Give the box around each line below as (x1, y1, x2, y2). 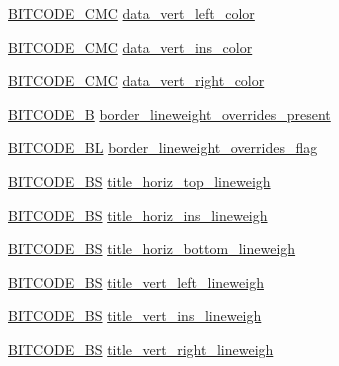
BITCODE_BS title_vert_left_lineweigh (8, 271, 264, 292)
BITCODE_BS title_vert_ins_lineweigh (8, 305, 262, 326)
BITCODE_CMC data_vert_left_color (8, 3, 255, 23)
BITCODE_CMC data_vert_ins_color (8, 36, 253, 57)
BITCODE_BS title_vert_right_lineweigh (8, 338, 274, 359)
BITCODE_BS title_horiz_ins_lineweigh (8, 204, 268, 225)
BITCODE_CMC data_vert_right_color (8, 70, 265, 91)
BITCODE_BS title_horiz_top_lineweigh (8, 170, 271, 191)
